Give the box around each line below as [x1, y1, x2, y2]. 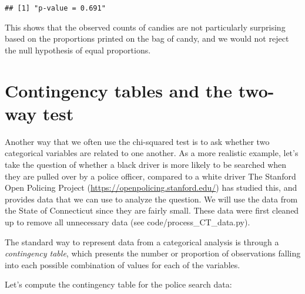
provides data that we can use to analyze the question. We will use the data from [5, 192, 298, 205]
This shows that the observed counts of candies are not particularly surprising [5, 21, 286, 33]
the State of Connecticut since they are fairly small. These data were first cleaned [5, 204, 299, 217]
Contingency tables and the [5, 78, 232, 102]
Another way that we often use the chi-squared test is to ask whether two [5, 135, 270, 147]
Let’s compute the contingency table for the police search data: [5, 278, 232, 290]
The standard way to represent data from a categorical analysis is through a [5, 235, 279, 248]
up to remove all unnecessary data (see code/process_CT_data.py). [5, 215, 250, 228]
